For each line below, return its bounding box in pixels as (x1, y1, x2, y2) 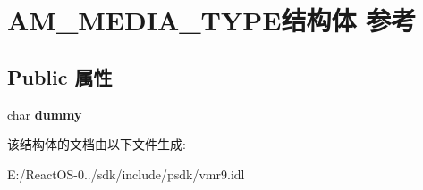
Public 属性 (7, 62, 113, 90)
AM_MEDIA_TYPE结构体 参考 (7, 2, 417, 38)
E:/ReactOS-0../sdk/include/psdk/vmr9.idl (7, 164, 245, 183)
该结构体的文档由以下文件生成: (7, 135, 186, 153)
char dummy (7, 104, 82, 123)
